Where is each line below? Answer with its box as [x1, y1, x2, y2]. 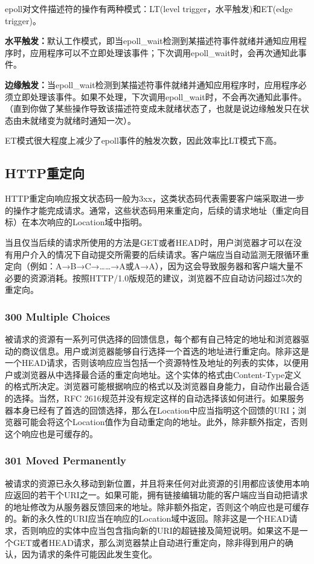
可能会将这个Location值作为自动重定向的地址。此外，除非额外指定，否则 [21, 415, 308, 428]
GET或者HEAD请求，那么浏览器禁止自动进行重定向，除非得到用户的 [13, 536, 285, 548]
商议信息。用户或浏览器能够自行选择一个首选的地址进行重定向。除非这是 [21, 344, 309, 357]
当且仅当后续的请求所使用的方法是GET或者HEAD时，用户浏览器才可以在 [5, 236, 293, 248]
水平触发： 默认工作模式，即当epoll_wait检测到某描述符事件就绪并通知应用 [5, 34, 298, 47]
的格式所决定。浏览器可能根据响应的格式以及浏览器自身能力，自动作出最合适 [5, 380, 309, 393]
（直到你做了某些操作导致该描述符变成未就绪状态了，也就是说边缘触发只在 [5, 102, 301, 115]
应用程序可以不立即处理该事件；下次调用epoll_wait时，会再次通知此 [30, 46, 298, 59]
